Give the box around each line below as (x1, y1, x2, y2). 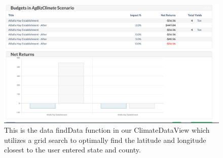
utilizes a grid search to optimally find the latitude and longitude (4, 134, 206, 145)
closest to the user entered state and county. (4, 144, 141, 155)
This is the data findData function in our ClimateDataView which (4, 125, 210, 135)
